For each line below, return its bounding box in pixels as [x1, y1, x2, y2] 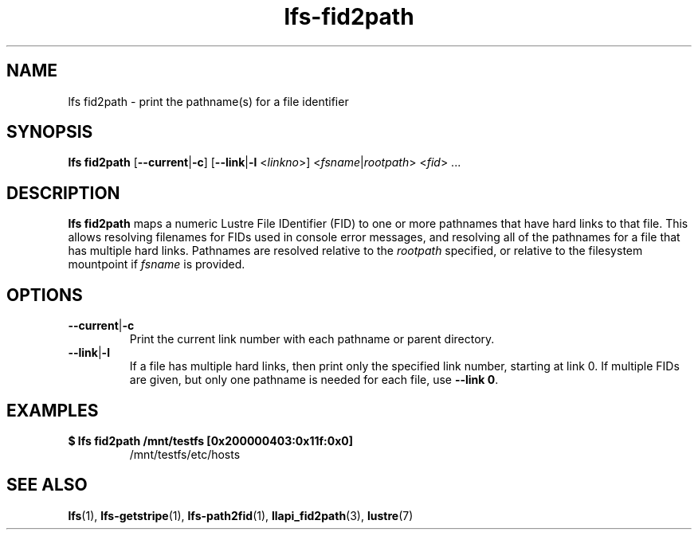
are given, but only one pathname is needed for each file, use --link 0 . [129, 373, 499, 387]
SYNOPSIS [6, 122, 93, 143]
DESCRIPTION [6, 182, 120, 203]
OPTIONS [6, 284, 83, 305]
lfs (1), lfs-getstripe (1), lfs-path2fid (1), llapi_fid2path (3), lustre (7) [68, 508, 414, 522]
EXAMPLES [6, 400, 99, 421]
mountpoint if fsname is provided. [68, 257, 245, 272]
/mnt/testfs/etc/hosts [129, 447, 241, 461]
